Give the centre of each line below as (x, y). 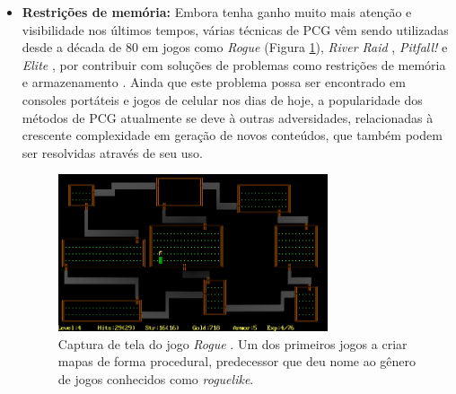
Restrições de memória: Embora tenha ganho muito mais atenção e (217, 12)
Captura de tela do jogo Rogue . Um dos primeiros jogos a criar (232, 343)
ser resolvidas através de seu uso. (113, 152)
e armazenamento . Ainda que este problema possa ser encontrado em (214, 82)
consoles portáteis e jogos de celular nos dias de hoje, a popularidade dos (222, 99)
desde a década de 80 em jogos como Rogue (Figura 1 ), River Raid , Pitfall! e (235, 47)
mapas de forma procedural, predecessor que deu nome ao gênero (237, 361)
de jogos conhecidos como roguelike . (156, 378)
